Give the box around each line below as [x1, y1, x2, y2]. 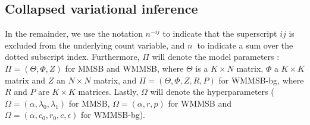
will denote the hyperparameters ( [150, 85, 274, 98]
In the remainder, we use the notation [5, 27, 143, 40]
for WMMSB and [168, 97, 231, 109]
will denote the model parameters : [152, 50, 280, 63]
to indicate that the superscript [162, 27, 277, 40]
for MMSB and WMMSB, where [65, 62, 184, 74]
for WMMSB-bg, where [218, 73, 304, 86]
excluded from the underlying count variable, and [5, 39, 185, 51]
